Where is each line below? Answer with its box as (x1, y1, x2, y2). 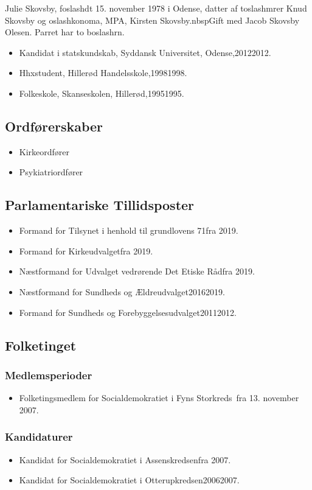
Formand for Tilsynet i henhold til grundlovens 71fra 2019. (19, 224, 238, 237)
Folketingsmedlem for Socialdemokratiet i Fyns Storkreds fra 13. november (19, 391, 299, 404)
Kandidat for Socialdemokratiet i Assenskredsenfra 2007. (19, 453, 231, 466)
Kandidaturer (5, 429, 73, 444)
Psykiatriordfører (19, 166, 83, 178)
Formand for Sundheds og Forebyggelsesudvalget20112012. (19, 306, 237, 318)
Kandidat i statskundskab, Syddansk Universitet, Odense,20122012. (19, 46, 271, 58)
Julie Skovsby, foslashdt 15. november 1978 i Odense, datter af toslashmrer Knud (5, 2, 307, 14)
